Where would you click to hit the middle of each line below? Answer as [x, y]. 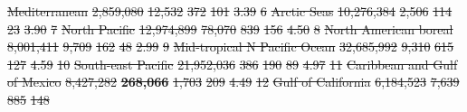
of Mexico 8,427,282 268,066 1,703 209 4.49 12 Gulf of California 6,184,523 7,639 [233, 82]
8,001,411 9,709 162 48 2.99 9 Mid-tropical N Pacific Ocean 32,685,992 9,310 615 [231, 47]
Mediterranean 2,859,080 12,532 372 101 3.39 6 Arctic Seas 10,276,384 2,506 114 [230, 11]
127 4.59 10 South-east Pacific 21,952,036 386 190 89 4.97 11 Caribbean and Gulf [233, 64]
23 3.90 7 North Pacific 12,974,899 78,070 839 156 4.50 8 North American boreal [230, 28]
